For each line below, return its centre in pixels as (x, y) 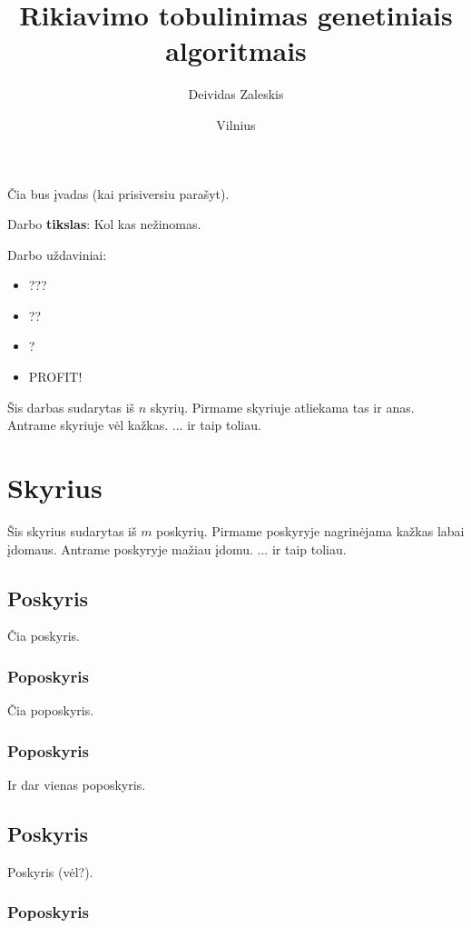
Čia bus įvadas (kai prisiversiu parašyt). (118, 193)
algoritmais (236, 50)
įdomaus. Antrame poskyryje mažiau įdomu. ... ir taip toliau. (177, 549)
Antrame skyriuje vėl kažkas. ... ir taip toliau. (134, 425)
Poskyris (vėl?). (50, 871)
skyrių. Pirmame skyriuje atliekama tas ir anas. (282, 407)
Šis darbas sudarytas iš (71, 407)
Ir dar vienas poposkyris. (77, 784)
